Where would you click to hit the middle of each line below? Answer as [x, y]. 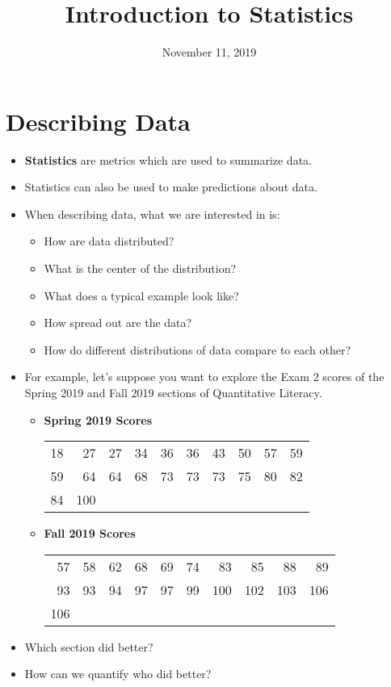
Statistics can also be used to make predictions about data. [171, 187]
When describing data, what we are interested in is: [152, 214]
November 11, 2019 [209, 52]
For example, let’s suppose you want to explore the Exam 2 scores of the [204, 377]
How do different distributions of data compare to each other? [198, 349]
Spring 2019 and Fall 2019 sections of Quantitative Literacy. [173, 392]
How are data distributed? [109, 241]
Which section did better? [89, 646]
